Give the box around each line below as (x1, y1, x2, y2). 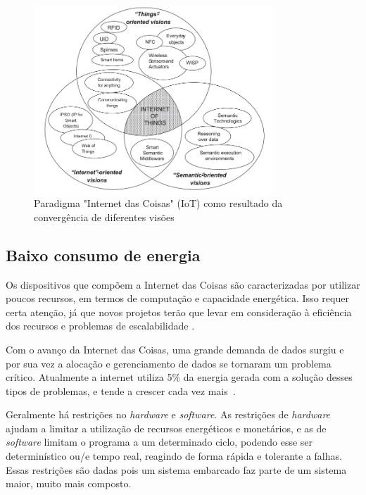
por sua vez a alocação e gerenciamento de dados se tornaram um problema (6, 356, 332, 370)
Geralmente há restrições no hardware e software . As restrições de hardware (6, 407, 331, 422)
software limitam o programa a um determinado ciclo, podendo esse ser (6, 434, 313, 449)
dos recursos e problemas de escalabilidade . (6, 318, 195, 333)
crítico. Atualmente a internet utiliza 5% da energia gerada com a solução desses (6, 370, 353, 384)
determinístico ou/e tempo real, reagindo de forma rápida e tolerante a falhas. (6, 449, 342, 463)
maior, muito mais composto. (6, 476, 132, 491)
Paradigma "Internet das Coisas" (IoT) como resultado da (34, 196, 283, 211)
